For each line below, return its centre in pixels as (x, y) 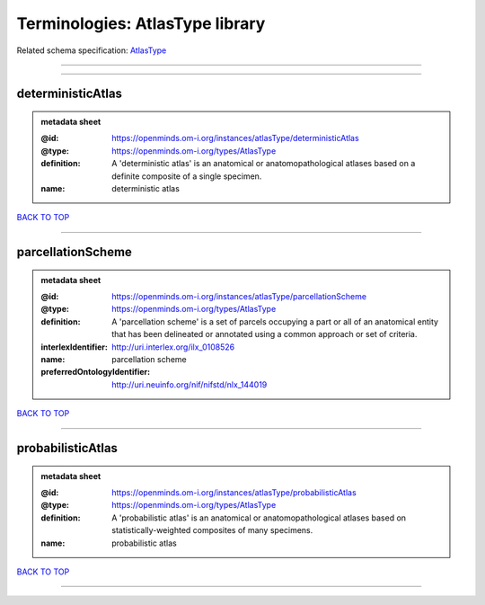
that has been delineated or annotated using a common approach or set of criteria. (265, 334)
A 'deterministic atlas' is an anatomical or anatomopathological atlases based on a (264, 164)
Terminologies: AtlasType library (141, 23)
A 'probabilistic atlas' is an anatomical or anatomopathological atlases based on (259, 518)
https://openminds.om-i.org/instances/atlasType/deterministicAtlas (235, 138)
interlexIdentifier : (74, 347)
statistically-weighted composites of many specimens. (212, 530)
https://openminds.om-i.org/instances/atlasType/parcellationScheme (239, 297)
